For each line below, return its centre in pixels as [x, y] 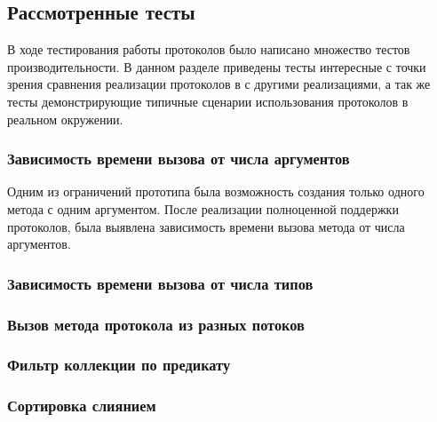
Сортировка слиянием [82, 406]
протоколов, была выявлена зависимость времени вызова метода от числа [206, 226]
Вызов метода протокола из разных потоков [156, 324]
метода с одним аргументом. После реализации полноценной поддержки [203, 208]
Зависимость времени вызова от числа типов [160, 283]
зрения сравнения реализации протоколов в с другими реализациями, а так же [219, 84]
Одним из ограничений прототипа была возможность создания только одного [216, 191]
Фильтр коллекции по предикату [119, 365]
